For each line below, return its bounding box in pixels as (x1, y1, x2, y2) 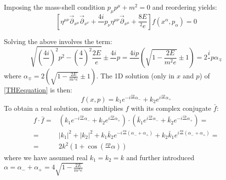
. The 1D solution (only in (96, 71, 174, 81)
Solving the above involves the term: (4, 36, 112, 46)
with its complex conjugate (131, 103, 211, 113)
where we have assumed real (4, 152, 88, 162)
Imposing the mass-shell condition (4, 2, 105, 12)
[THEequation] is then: (4, 85, 72, 95)
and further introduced (126, 152, 194, 162)
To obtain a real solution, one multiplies (4, 103, 123, 113)
